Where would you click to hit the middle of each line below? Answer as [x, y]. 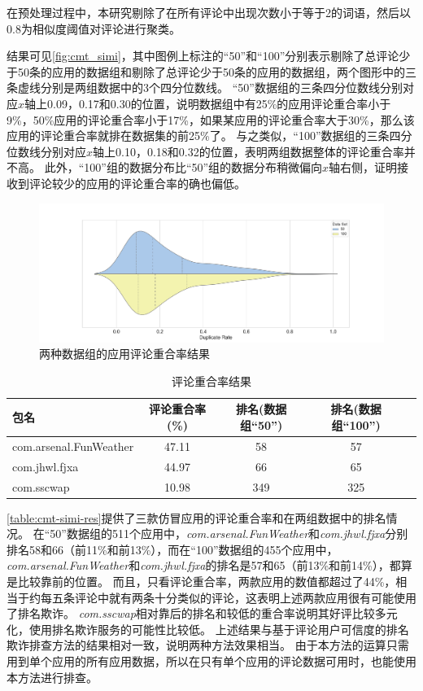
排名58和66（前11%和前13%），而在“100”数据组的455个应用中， [172, 549]
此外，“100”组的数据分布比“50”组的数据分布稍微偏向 [183, 167]
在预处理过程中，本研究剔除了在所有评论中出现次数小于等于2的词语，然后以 [209, 12]
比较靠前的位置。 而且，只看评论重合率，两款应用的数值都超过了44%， [207, 582]
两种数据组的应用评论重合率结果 [124, 354]
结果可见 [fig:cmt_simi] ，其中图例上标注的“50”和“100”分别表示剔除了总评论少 [209, 56]
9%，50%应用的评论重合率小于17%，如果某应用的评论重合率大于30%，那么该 [211, 119]
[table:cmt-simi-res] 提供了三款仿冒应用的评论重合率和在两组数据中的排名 [196, 517]
